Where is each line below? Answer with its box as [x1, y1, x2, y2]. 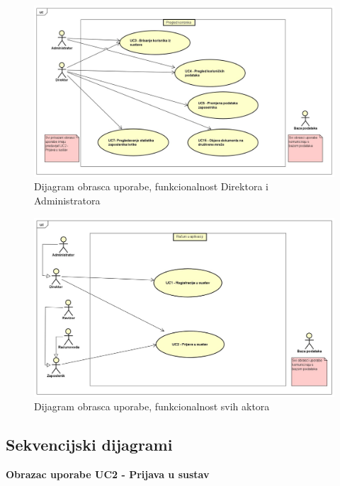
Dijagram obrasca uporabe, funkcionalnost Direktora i [34, 179, 268, 194]
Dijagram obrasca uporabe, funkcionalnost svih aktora [34, 399, 270, 414]
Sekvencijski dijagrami [6, 434, 173, 456]
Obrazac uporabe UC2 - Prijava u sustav [6, 466, 210, 481]
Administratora [34, 193, 101, 207]
